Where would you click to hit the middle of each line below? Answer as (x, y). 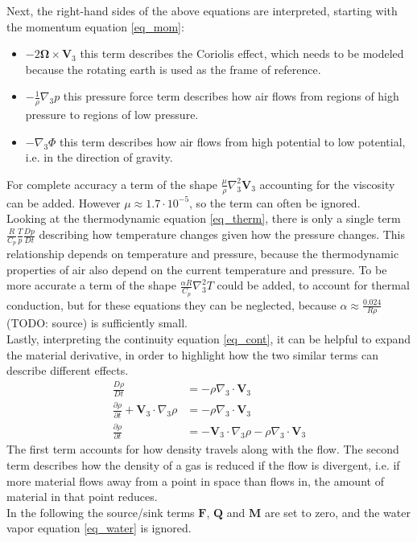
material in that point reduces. (82, 497)
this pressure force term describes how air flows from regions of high (231, 96)
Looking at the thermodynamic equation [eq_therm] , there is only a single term (204, 218)
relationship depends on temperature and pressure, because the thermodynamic (203, 254)
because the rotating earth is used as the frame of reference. (173, 69)
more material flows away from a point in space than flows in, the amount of (195, 480)
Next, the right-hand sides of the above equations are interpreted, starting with (202, 10)
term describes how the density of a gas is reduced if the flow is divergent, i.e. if (203, 464)
